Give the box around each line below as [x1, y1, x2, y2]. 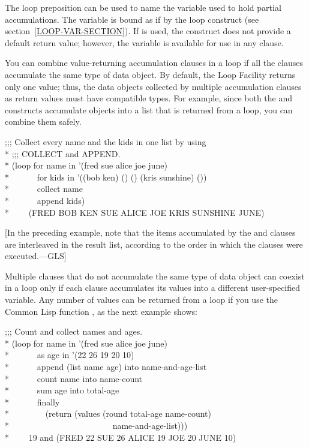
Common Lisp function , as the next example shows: [5, 305, 197, 317]
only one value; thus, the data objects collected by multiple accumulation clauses [5, 80, 302, 92]
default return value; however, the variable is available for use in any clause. [5, 36, 284, 49]
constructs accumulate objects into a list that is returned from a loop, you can [5, 103, 293, 116]
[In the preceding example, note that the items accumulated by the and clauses [5, 226, 296, 239]
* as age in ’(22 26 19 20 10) [5, 348, 134, 361]
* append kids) [5, 194, 85, 206]
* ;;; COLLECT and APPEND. [5, 147, 121, 160]
